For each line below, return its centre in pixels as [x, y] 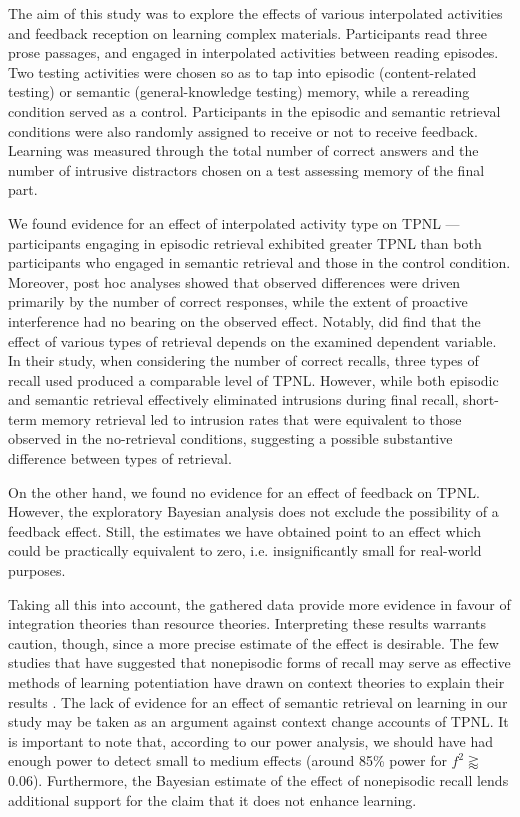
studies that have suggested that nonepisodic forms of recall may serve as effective [259, 662]
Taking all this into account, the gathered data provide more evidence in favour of [259, 603]
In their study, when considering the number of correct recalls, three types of [243, 360]
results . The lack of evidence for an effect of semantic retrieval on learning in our [258, 701]
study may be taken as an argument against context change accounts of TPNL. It [258, 721]
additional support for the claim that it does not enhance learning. [212, 799]
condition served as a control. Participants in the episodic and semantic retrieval [254, 110]
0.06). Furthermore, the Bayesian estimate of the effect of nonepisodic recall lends [258, 779]
